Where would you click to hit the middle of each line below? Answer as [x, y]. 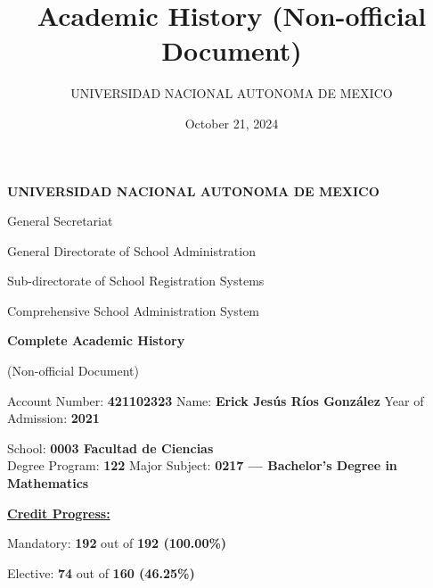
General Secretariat [60, 221]
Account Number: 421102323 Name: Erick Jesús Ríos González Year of [216, 400]
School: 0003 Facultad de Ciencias [110, 447]
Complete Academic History [96, 340]
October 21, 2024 [232, 123]
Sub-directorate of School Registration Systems [136, 281]
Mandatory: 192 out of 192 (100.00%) [117, 543]
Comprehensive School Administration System [134, 310]
